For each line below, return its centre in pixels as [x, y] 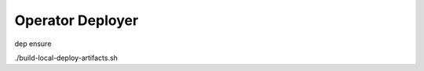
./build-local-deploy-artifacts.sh [66, 58]
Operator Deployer [77, 20]
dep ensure [33, 44]
